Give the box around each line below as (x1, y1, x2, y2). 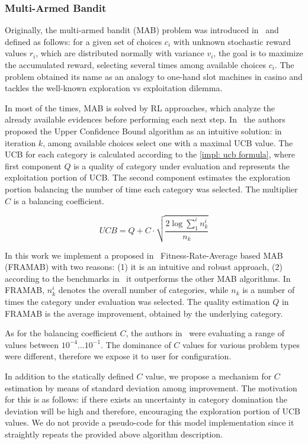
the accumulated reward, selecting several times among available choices (5, 59, 266, 70)
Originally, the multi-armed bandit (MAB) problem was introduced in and (5, 24, 279, 36)
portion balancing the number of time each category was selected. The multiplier (5, 182, 298, 195)
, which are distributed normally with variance (36, 47, 204, 59)
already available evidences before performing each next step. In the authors (5, 113, 285, 126)
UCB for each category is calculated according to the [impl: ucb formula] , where (5, 148, 296, 160)
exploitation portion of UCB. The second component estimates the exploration (5, 171, 290, 184)
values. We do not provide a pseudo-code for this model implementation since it (5, 416, 294, 429)
